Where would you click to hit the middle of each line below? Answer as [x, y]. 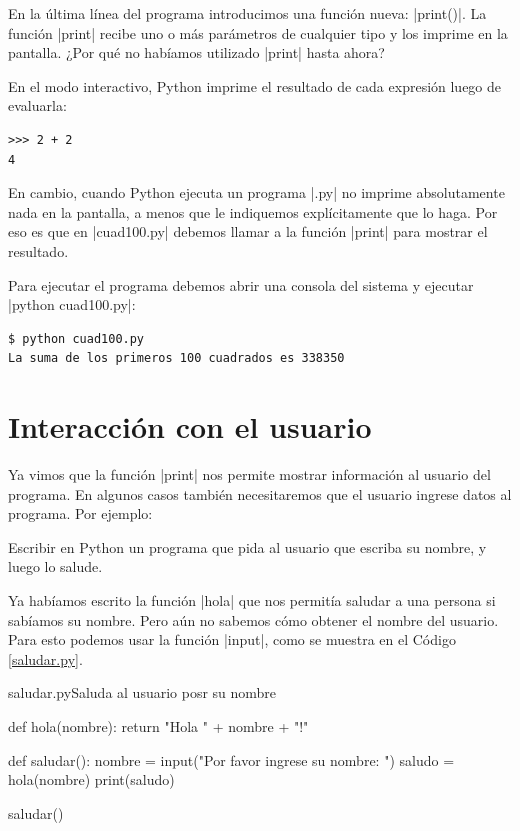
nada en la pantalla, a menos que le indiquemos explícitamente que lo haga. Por [253, 211]
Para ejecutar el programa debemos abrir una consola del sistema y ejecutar [241, 284]
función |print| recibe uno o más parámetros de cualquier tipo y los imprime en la [258, 32]
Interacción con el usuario [190, 426]
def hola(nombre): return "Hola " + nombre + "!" [158, 725]
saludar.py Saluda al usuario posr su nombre [142, 692]
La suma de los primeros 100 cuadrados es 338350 [176, 358]
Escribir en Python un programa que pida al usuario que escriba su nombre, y [247, 546]
